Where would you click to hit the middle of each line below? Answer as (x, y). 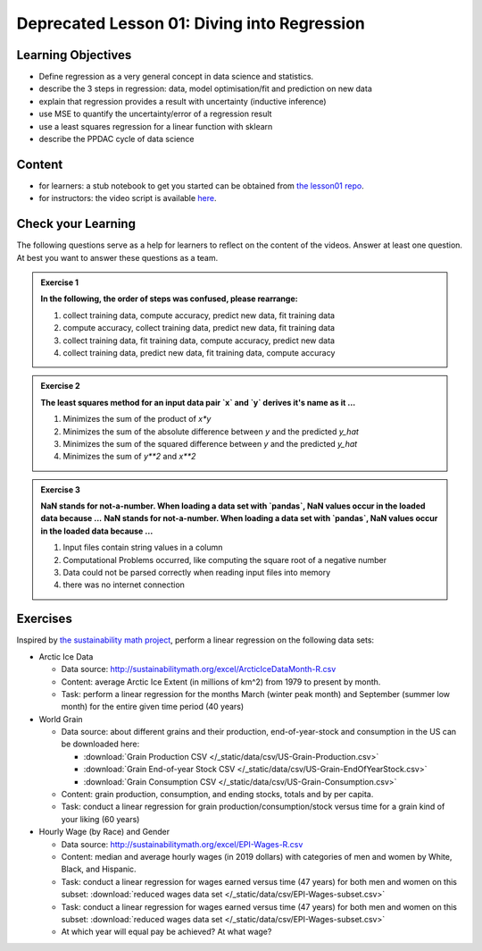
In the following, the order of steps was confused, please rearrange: (169, 299)
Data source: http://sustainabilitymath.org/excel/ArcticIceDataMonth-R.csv (199, 669)
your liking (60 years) (100, 819)
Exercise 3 (60, 489)
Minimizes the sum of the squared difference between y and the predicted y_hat (210, 443)
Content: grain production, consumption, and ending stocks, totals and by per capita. (217, 795)
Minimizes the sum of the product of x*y (137, 419)
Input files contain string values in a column (143, 547)
